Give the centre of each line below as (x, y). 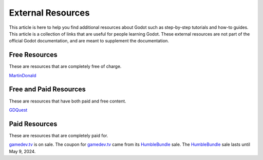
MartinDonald (23, 75)
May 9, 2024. (22, 151)
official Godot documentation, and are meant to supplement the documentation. (89, 41)
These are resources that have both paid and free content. (68, 101)
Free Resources (33, 55)
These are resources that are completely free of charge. (65, 66)
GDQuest (18, 110)
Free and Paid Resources (47, 90)
